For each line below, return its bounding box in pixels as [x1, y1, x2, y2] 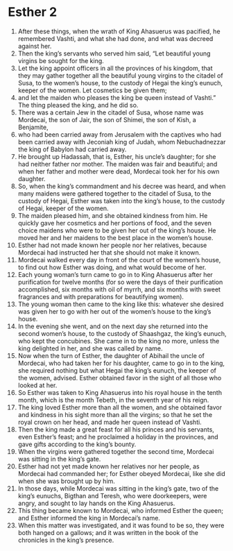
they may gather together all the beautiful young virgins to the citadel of [17, 71, 224, 80]
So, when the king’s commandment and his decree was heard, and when [17, 182, 226, 190]
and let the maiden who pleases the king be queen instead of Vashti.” [17, 93, 216, 101]
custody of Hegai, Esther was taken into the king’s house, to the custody [17, 196, 225, 205]
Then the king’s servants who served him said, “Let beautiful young [17, 49, 211, 58]
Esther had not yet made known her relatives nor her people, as [17, 462, 200, 471]
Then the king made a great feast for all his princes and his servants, [17, 425, 214, 434]
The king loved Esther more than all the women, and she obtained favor [17, 403, 223, 412]
